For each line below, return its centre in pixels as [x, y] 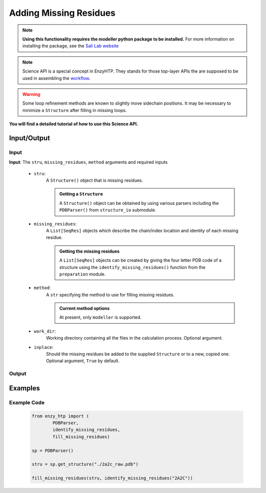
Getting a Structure [81, 194]
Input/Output [30, 138]
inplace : [44, 347]
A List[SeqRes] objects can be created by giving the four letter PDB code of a [140, 260]
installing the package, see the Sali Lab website [71, 46]
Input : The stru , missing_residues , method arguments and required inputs [88, 162]
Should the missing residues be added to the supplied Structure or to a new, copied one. [138, 354]
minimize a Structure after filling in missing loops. [75, 110]
